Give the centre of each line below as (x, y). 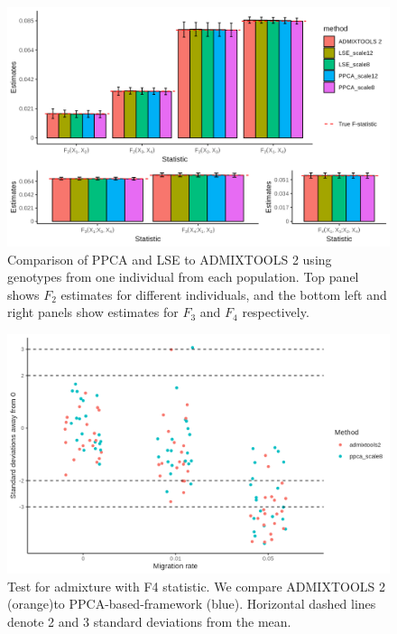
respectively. (276, 312)
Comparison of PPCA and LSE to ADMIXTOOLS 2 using (170, 259)
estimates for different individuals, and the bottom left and (224, 294)
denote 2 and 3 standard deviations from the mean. (149, 621)
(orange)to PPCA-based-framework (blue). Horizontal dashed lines (192, 604)
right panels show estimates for (93, 312)
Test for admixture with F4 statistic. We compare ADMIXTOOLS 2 (196, 586)
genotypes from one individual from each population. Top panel (183, 277)
